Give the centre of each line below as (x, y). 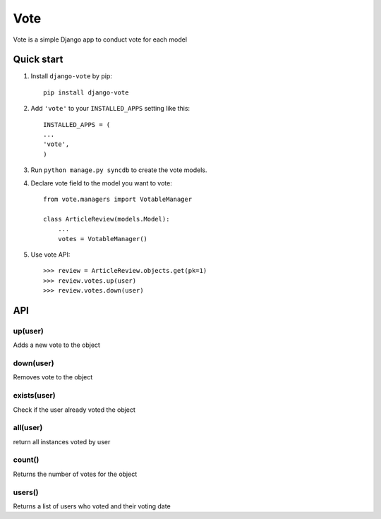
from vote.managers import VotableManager (118, 199)
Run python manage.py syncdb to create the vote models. (119, 170)
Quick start (38, 60)
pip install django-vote (86, 92)
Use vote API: (50, 255)
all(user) (28, 428)
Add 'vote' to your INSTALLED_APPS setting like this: (110, 109)
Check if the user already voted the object (74, 410)
